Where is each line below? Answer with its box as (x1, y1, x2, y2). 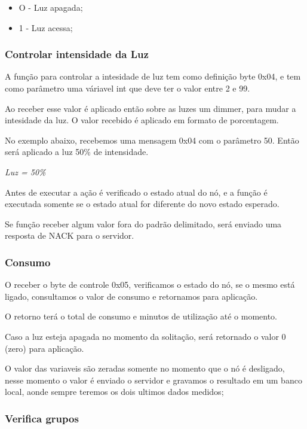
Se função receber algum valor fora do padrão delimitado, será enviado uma (5, 217, 282, 230)
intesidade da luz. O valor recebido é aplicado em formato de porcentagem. (5, 114, 279, 126)
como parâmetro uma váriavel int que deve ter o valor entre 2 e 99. (5, 82, 250, 94)
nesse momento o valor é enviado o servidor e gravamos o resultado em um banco (5, 373, 302, 386)
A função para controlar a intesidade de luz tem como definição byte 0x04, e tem (5, 70, 301, 83)
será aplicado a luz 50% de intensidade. (5, 145, 149, 158)
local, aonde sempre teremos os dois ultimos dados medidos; (5, 385, 224, 398)
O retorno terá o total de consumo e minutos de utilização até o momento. (5, 310, 277, 322)
